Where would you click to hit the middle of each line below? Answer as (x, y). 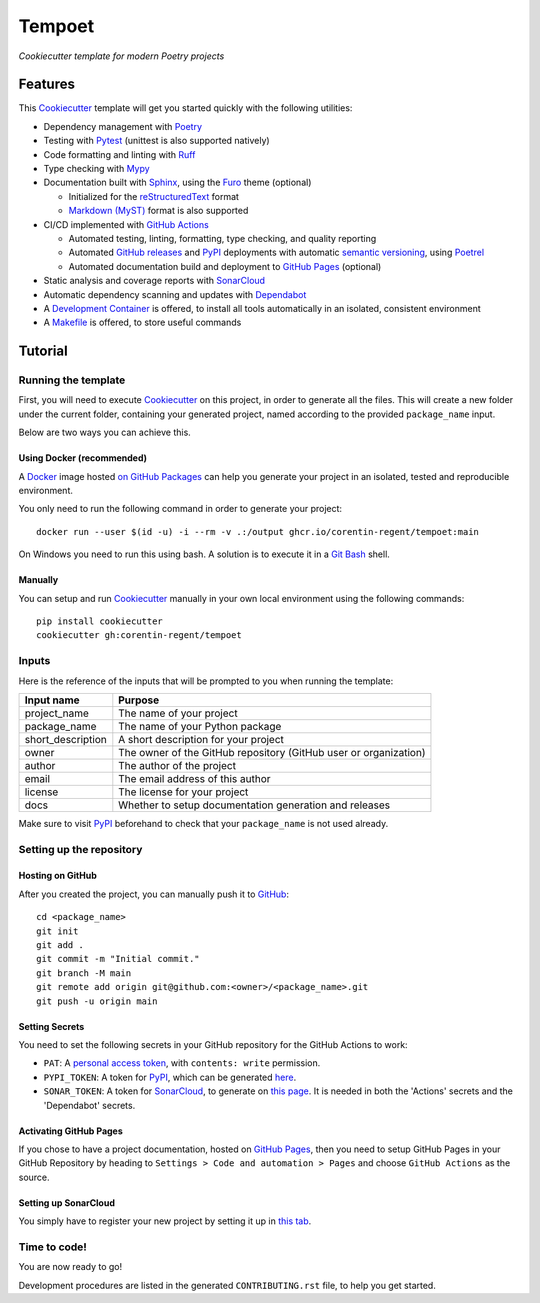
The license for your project (183, 792)
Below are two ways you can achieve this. (105, 432)
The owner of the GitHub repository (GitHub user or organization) (272, 752)
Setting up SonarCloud (66, 1202)
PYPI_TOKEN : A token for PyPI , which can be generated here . (170, 1077)
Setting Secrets (51, 1026)
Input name (52, 700)
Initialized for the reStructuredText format (154, 196)
